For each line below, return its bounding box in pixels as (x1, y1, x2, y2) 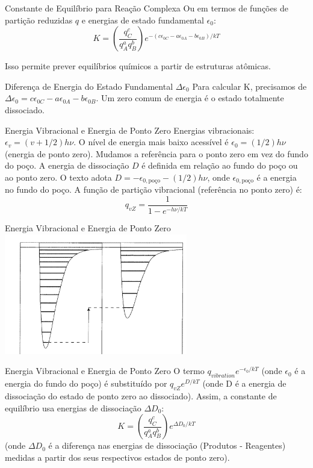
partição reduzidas (5, 13, 73, 26)
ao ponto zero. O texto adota (5, 170, 112, 183)
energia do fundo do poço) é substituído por (5, 377, 167, 390)
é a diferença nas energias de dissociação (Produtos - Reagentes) (48, 439, 286, 452)
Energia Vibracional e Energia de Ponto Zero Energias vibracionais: (5, 123, 255, 136)
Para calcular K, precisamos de (192, 80, 307, 92)
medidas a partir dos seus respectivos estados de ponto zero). (5, 451, 230, 463)
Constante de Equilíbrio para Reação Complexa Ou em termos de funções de (5, 2, 288, 14)
